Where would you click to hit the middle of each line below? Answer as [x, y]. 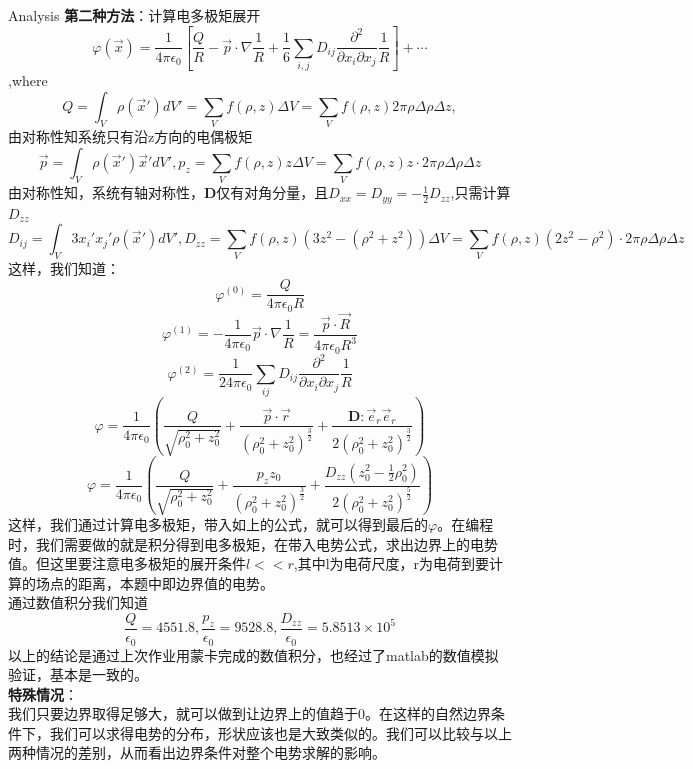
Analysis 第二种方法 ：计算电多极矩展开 [134, 15]
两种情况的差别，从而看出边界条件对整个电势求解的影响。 [197, 752]
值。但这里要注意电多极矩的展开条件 [127, 563]
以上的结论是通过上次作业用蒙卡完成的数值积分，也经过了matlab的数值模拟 [253, 654]
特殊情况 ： [43, 693]
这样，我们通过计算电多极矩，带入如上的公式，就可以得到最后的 [218, 524]
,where [28, 80]
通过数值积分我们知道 [78, 602]
